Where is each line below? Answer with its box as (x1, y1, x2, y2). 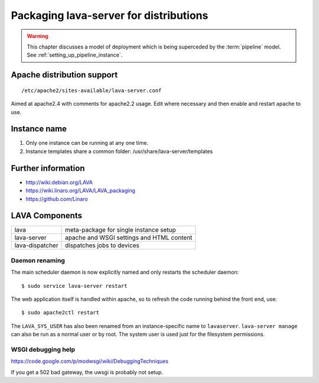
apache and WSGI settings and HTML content (65, 233, 193, 242)
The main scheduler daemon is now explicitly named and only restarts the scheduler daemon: (11, 269, 239, 276)
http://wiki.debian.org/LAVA (25, 178, 93, 186)
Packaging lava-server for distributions (11, 9, 209, 22)
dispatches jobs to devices (65, 241, 140, 249)
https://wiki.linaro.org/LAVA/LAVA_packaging (25, 187, 136, 194)
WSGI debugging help (11, 345, 76, 353)
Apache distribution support (11, 70, 118, 80)
